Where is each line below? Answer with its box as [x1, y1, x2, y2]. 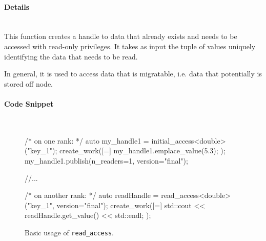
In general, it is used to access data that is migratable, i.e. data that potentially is [4, 68, 262, 79]
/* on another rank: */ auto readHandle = [25, 190, 159, 200]
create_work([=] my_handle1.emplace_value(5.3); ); [59, 145, 226, 156]
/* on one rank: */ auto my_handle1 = [25, 135, 149, 146]
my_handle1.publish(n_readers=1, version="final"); [25, 155, 188, 166]
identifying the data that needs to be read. [4, 51, 138, 62]
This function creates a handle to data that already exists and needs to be [4, 31, 237, 42]
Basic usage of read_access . [25, 227, 114, 237]
